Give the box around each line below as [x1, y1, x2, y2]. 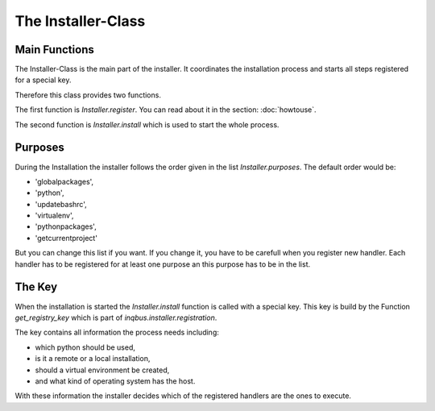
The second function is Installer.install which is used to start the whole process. [14, 119, 280, 129]
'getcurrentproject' [35, 233, 98, 243]
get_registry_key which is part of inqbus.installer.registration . [14, 313, 217, 322]
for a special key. [14, 75, 72, 85]
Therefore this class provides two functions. [14, 89, 161, 100]
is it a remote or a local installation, [35, 354, 151, 363]
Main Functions [14, 43, 94, 56]
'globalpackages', [35, 176, 94, 186]
